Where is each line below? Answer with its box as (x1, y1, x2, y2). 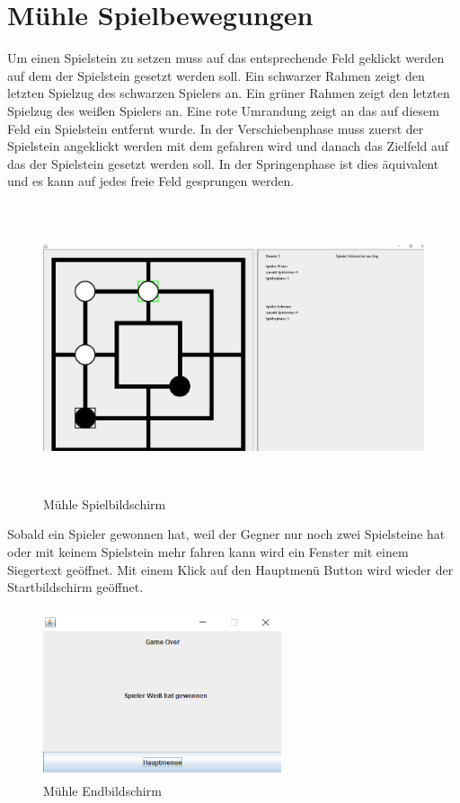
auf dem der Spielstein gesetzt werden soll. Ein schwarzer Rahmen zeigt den (7, 66, 425, 84)
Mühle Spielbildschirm (43, 494, 166, 513)
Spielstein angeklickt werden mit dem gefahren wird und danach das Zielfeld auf (7, 137, 449, 155)
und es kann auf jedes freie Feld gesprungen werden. (7, 172, 295, 190)
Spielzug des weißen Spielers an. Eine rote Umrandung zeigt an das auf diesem (7, 101, 439, 119)
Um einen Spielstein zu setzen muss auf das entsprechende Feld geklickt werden (7, 49, 445, 67)
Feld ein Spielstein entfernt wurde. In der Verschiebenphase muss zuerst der (7, 119, 424, 137)
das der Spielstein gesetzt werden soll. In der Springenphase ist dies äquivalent (7, 154, 439, 172)
